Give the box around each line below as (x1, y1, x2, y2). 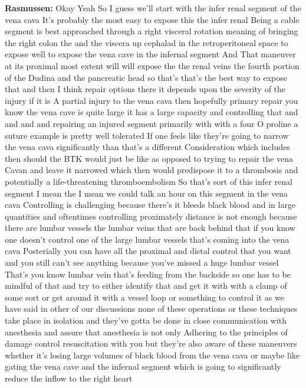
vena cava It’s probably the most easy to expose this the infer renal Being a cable (5, 13, 300, 25)
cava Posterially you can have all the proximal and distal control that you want (5, 244, 291, 257)
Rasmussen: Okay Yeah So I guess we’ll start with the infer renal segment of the (5, 2, 301, 14)
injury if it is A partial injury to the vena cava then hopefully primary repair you (5, 94, 298, 106)
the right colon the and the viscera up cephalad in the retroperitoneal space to (5, 36, 288, 48)
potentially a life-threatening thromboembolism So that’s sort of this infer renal (5, 175, 292, 187)
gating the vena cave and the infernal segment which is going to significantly (5, 360, 281, 373)
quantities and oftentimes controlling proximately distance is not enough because (5, 210, 297, 222)
